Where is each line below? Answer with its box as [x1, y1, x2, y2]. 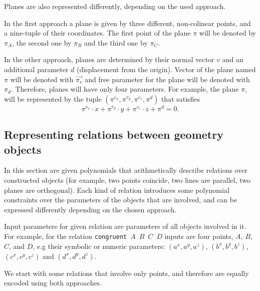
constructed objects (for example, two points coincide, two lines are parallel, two [4, 175, 250, 185]
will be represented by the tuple [4, 93, 102, 104]
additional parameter [4, 64, 69, 74]
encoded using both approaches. [4, 277, 102, 288]
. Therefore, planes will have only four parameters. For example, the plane [11, 84, 239, 94]
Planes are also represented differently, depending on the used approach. [4, 1, 226, 11]
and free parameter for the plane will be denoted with [85, 74, 250, 84]
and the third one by [84, 37, 148, 48]
